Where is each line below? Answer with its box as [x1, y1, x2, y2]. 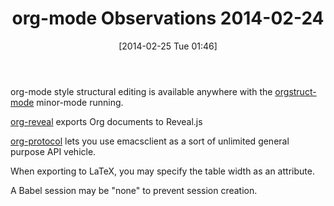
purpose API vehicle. [10, 145, 97, 157]
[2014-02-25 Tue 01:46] [118, 40, 218, 52]
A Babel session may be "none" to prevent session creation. [10, 184, 258, 196]
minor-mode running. [36, 96, 124, 108]
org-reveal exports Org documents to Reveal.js [10, 115, 203, 127]
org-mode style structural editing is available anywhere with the [10, 85, 273, 97]
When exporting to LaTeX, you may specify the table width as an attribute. [10, 165, 315, 177]
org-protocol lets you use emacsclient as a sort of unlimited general [10, 135, 290, 147]
